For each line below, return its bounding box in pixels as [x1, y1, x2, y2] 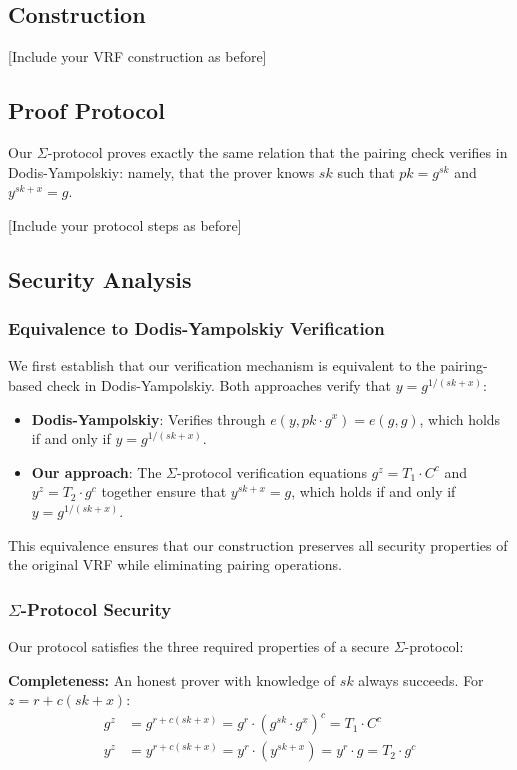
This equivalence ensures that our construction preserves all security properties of [8, 534, 508, 555]
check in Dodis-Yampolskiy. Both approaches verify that [46, 374, 392, 395]
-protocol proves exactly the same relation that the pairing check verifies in [47, 142, 508, 162]
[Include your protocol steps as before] [8, 214, 242, 235]
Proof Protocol [8, 95, 165, 126]
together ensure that [101, 481, 227, 502]
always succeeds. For [358, 669, 484, 690]
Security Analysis [8, 263, 192, 294]
